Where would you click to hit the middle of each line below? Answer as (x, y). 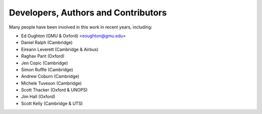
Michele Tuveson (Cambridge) (51, 83)
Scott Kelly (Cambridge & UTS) (52, 103)
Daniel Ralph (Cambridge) (47, 43)
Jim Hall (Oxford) (38, 97)
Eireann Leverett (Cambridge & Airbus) (60, 49)
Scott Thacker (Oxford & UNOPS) (54, 90)
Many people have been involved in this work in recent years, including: (81, 27)
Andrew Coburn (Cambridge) (50, 76)
